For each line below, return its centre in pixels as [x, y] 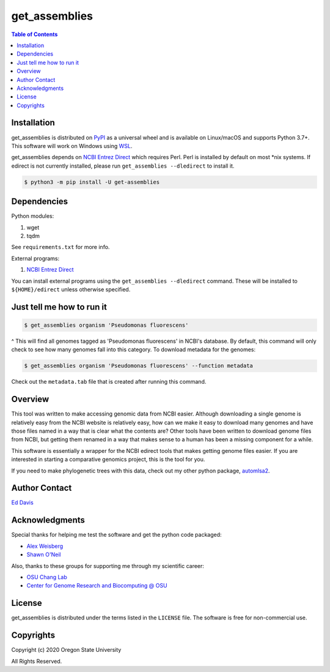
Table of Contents [35, 34]
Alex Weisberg [45, 546]
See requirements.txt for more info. [61, 247]
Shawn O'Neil [44, 554]
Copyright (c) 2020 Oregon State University [66, 650]
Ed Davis [22, 502]
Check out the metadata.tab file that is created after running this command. [109, 382]
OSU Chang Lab [47, 577]
